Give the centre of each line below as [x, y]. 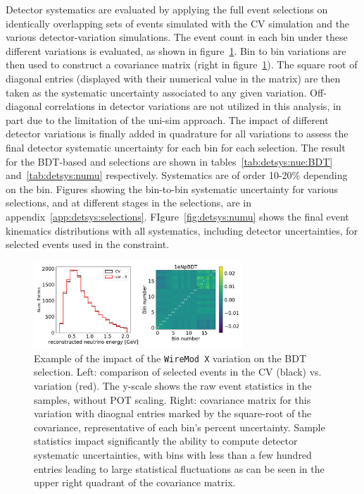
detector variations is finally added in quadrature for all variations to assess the [177, 134]
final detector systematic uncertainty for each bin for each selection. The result [176, 147]
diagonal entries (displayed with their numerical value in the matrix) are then [173, 78]
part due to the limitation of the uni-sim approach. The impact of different [167, 119]
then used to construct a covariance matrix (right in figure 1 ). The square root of [182, 64]
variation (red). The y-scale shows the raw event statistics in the [173, 385]
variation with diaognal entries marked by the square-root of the [173, 413]
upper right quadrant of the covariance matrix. [135, 482]
